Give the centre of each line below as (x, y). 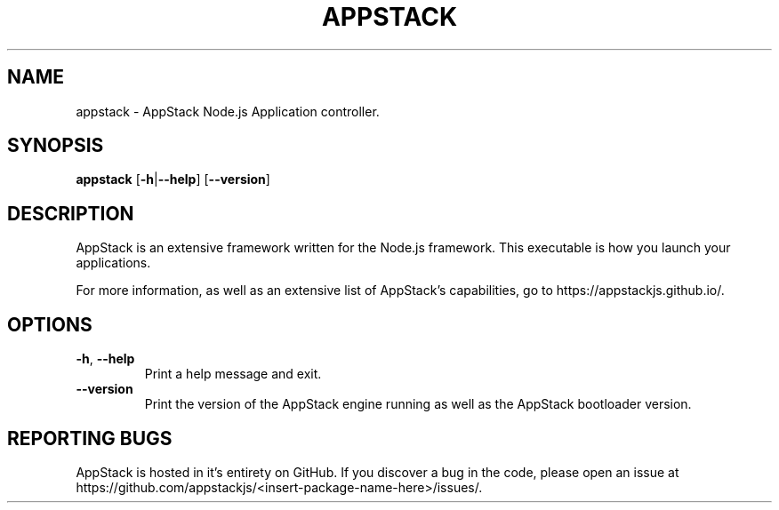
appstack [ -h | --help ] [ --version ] (173, 179)
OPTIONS (50, 324)
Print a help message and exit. (233, 374)
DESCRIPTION (71, 213)
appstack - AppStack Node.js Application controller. (228, 111)
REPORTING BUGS (90, 438)
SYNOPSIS (56, 146)
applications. (113, 263)
